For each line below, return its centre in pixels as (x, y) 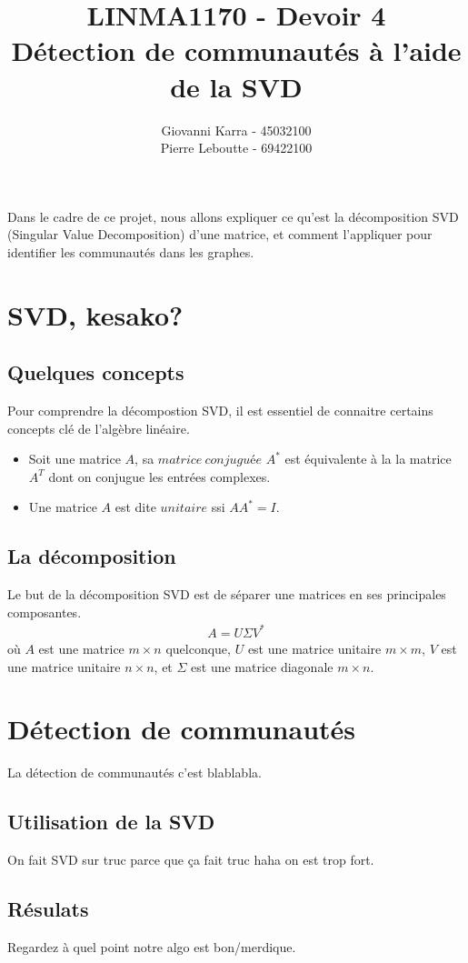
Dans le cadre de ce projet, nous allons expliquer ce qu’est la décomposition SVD (233, 216)
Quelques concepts (96, 372)
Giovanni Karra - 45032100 (236, 130)
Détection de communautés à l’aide (236, 50)
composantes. (45, 612)
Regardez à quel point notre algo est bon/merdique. (152, 946)
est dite (135, 507)
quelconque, (198, 648)
